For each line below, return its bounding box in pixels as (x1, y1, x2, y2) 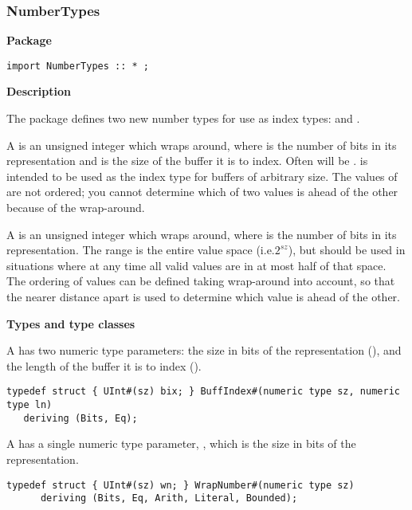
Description (6, 83, 72, 100)
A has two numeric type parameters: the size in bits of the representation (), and (6, 342, 402, 359)
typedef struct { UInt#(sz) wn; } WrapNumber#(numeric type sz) (6, 479, 355, 491)
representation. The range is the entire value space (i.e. (6, 241, 275, 258)
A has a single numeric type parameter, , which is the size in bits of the (6, 435, 356, 452)
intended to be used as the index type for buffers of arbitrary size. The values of (6, 167, 398, 184)
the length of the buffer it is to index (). (6, 357, 202, 374)
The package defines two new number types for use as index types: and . (6, 110, 360, 127)
